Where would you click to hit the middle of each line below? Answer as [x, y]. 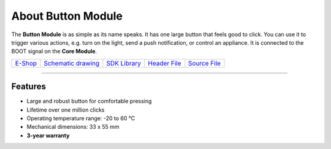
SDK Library [124, 63]
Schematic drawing [72, 63]
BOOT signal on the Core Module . [54, 52]
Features [29, 87]
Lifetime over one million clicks [66, 110]
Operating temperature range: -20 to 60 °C [81, 118]
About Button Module [67, 16]
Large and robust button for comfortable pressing [89, 101]
